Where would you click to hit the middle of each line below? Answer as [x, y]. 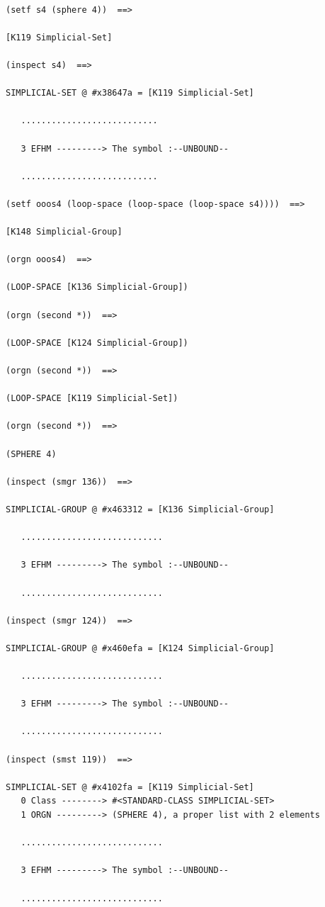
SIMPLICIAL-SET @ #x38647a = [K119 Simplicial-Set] [130, 93]
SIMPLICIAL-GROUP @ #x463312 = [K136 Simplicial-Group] [140, 509]
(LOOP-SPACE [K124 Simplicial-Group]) [97, 343]
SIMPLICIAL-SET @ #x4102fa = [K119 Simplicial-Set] [130, 787]
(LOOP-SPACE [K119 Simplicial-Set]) [92, 399]
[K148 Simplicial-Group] [64, 232]
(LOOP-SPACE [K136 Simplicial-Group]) [97, 287]
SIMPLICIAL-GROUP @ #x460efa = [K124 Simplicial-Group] [140, 648]
